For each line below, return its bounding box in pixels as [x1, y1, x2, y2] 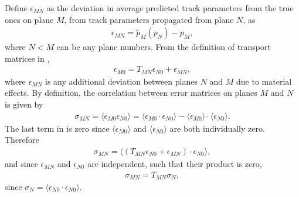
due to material [236, 75, 292, 87]
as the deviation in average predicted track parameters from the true [46, 2, 294, 14]
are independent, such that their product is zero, [87, 157, 262, 169]
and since [5, 157, 38, 169]
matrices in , [5, 52, 50, 64]
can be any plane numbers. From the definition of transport [56, 41, 271, 53]
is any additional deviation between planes [45, 75, 198, 87]
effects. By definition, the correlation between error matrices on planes [5, 86, 257, 99]
